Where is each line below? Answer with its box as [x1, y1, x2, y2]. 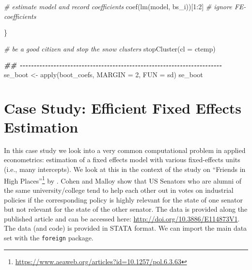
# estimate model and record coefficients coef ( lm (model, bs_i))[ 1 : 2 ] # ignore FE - [4, 1, 246, 11]
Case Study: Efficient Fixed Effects [4, 98, 242, 118]
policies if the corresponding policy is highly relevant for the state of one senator [4, 194, 243, 204]
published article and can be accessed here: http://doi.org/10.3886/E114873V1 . [4, 213, 240, 223]
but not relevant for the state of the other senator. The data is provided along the [4, 204, 248, 214]
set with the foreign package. [4, 232, 94, 242]
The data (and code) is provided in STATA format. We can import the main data [4, 223, 247, 233]
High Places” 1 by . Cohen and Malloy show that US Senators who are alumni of [4, 174, 242, 186]
